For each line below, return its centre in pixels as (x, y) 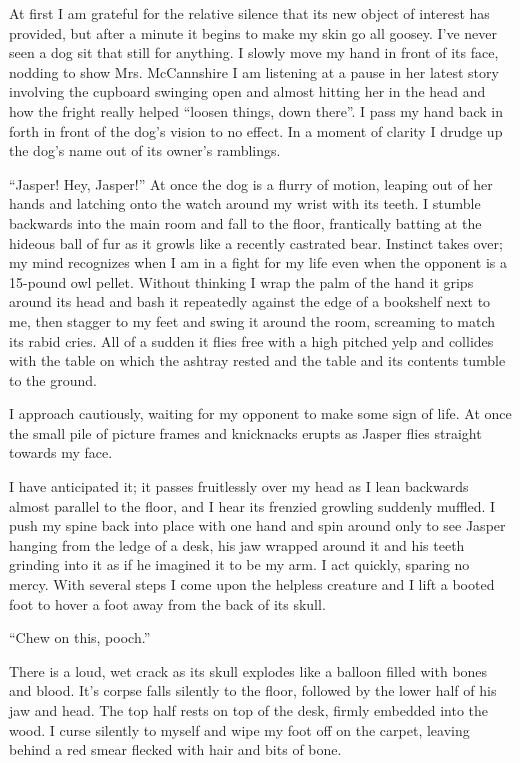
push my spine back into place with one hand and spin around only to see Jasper (257, 525)
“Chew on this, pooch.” (80, 637)
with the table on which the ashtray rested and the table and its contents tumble (257, 360)
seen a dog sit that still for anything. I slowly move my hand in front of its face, (254, 52)
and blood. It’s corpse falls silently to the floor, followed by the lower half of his (253, 690)
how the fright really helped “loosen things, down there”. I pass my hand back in (256, 110)
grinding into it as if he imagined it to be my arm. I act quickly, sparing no (239, 564)
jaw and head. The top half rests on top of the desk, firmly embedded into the (249, 710)
